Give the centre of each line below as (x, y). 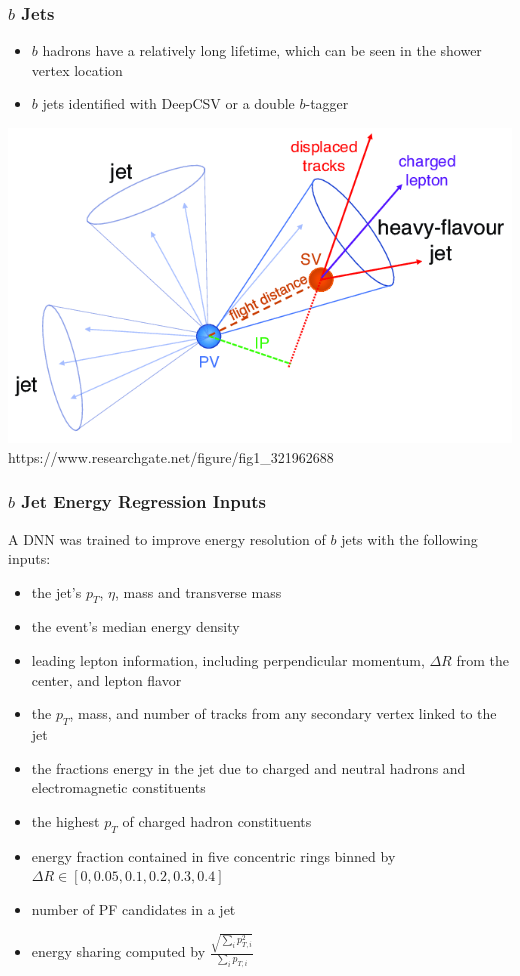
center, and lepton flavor (106, 679)
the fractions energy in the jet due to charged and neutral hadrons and (248, 767)
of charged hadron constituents (217, 820)
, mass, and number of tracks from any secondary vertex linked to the (283, 713)
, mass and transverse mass (198, 591)
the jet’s (56, 591)
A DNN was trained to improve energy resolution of (167, 538)
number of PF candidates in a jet (133, 908)
